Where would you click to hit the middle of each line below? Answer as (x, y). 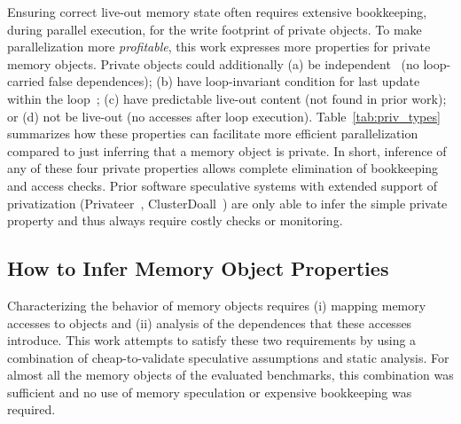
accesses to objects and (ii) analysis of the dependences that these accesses (210, 322)
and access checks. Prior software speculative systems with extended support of (223, 185)
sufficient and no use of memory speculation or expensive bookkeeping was (210, 392)
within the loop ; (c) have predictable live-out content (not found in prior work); (227, 98)
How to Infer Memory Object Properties (198, 268)
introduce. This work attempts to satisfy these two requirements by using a (212, 340)
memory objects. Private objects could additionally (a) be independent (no (213, 63)
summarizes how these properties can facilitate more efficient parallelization (213, 133)
